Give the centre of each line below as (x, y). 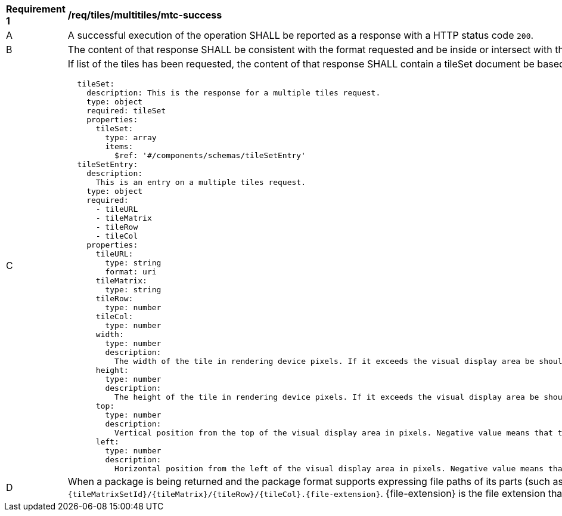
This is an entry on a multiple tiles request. (201, 182)
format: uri (131, 272)
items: (119, 146)
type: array (131, 138)
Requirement (36, 9)
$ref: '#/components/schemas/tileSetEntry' (210, 155)
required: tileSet (126, 111)
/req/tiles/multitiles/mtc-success (145, 15)
